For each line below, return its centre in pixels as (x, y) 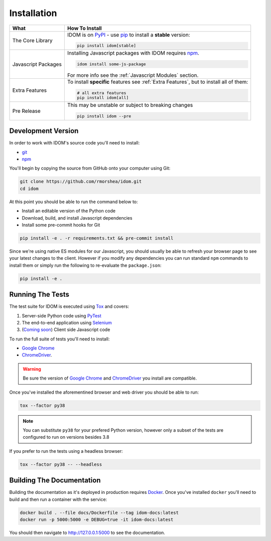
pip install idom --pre (104, 116)
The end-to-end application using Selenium (67, 322)
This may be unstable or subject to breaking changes (130, 105)
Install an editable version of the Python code (69, 211)
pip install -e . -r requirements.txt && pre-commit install (97, 238)
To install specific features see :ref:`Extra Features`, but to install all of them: (158, 82)
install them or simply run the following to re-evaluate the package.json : (85, 265)
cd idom (29, 189)
